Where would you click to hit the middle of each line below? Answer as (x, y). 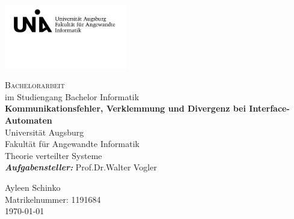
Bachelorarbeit (35, 85)
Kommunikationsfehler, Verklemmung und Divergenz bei (125, 108)
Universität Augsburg (44, 132)
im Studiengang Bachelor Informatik (72, 96)
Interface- (269, 108)
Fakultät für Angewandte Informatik (72, 144)
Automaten (29, 120)
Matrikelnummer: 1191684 (53, 199)
